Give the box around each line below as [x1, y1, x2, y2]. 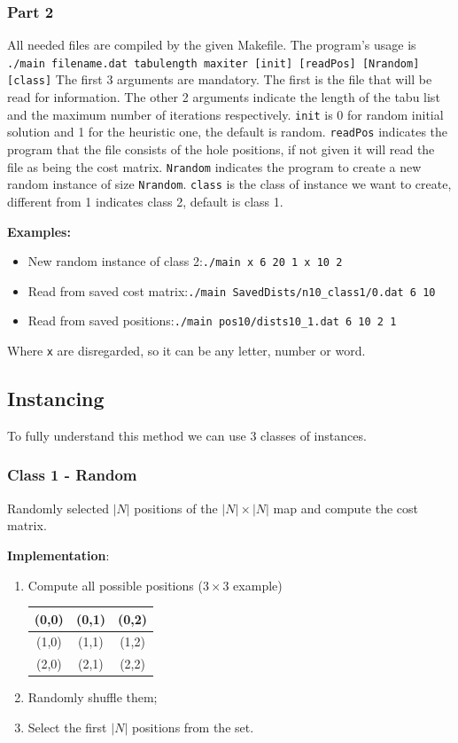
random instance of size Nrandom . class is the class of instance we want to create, [7, 175, 452, 193]
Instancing [7, 385, 105, 412]
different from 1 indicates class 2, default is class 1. [7, 192, 283, 210]
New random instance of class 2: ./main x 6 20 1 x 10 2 [27, 252, 343, 270]
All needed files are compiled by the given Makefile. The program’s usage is [7, 35, 416, 54]
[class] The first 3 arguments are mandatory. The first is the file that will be [7, 70, 432, 89]
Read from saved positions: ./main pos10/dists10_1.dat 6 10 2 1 [27, 311, 397, 330]
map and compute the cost [273, 498, 418, 517]
